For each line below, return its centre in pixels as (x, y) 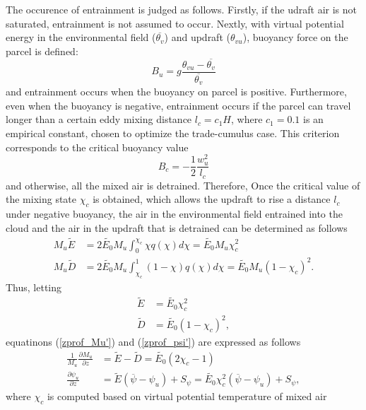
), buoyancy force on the (295, 37)
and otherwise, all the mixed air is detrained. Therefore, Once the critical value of (183, 185)
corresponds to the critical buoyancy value (97, 147)
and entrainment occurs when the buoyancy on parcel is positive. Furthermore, (176, 92)
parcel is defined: (42, 51)
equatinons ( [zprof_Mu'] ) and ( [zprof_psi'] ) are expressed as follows (153, 341)
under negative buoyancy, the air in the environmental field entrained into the (174, 214)
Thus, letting (34, 287)
